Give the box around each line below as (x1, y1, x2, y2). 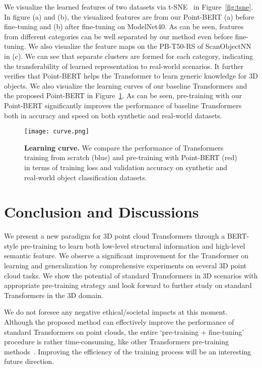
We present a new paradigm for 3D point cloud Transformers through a (4, 231, 225, 241)
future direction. (4, 356, 54, 366)
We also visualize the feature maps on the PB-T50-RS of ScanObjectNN (28, 41, 251, 51)
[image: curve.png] (24, 128, 89, 135)
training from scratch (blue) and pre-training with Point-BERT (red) (24, 152, 237, 163)
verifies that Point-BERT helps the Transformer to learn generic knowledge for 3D (4, 70, 258, 81)
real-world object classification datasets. (24, 172, 147, 182)
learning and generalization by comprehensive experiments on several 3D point (4, 260, 247, 271)
